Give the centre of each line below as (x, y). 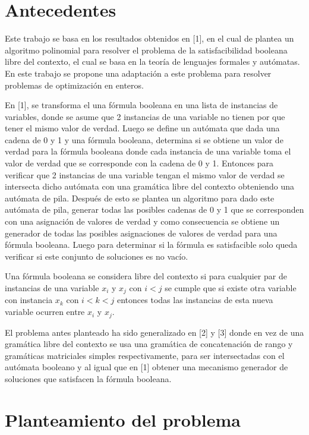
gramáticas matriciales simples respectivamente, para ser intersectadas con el (145, 355)
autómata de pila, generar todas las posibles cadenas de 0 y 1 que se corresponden (154, 209)
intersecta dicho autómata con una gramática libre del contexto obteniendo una (150, 186)
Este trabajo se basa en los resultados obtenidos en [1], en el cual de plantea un (149, 38)
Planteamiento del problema (123, 419)
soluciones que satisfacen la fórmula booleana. (88, 378)
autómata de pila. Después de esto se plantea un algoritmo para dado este (140, 198)
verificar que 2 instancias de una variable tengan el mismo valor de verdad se (145, 174)
